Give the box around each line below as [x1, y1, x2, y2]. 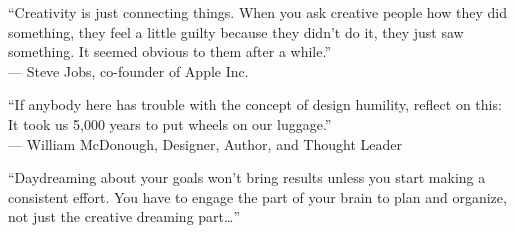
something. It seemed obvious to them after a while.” [8, 41, 332, 62]
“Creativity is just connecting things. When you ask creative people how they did [8, 2, 507, 22]
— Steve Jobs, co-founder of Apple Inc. [8, 60, 249, 81]
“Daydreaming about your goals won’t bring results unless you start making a [8, 167, 486, 188]
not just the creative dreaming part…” [8, 206, 241, 227]
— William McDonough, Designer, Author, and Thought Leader [8, 133, 402, 154]
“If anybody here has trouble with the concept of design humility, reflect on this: [8, 94, 502, 115]
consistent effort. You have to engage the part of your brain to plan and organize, [8, 186, 507, 207]
